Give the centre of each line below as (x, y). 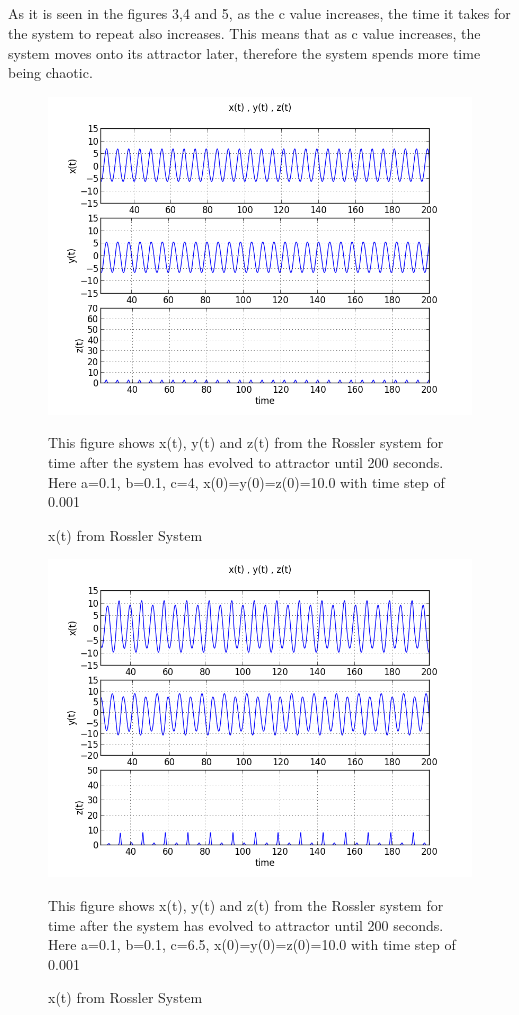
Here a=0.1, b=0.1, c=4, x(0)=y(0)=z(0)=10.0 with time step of (246, 481)
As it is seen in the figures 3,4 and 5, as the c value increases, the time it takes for (259, 13)
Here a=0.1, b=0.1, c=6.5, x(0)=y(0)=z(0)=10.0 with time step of (252, 944)
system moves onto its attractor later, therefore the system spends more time (244, 52)
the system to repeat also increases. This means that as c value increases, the (244, 32)
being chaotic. (50, 72)
